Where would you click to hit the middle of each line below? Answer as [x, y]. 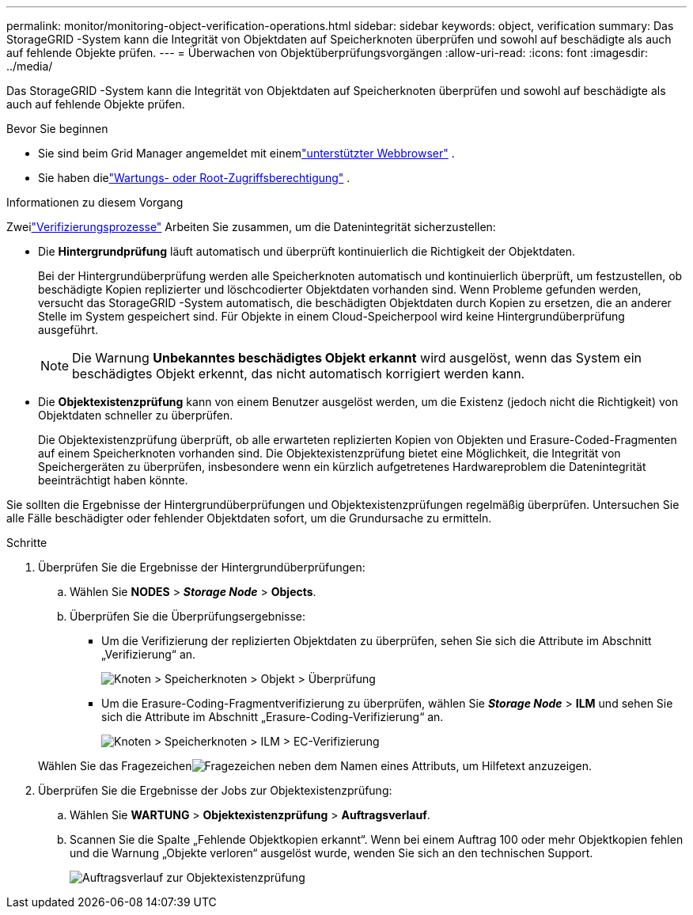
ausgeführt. [68, 330]
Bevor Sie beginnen [57, 129]
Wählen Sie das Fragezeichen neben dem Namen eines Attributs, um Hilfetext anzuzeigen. [315, 766]
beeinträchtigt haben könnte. [113, 480]
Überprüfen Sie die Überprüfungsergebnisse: [188, 616]
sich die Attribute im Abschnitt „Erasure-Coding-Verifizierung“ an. [273, 717]
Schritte [27, 543]
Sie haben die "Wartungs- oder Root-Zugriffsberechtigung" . [194, 178]
